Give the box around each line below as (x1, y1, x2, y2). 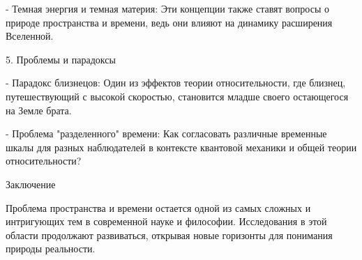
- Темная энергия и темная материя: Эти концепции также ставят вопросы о (6, 1, 329, 15)
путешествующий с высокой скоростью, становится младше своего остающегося (6, 89, 349, 103)
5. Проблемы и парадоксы (6, 52, 116, 66)
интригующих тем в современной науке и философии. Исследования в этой (6, 214, 327, 229)
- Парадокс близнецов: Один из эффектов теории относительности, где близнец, (6, 75, 346, 90)
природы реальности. (6, 241, 96, 256)
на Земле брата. (6, 102, 72, 117)
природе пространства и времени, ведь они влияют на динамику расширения (6, 15, 333, 29)
